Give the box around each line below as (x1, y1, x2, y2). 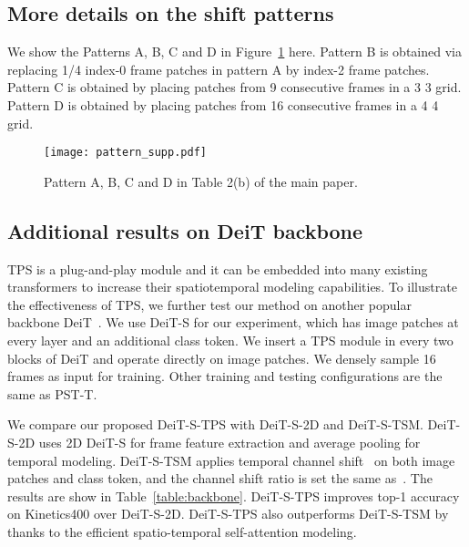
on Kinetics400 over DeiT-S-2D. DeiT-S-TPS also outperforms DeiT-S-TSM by (7, 504, 449, 523)
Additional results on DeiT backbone (7, 216, 363, 244)
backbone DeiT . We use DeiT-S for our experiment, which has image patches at (7, 313, 459, 332)
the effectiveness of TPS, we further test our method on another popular (7, 294, 412, 314)
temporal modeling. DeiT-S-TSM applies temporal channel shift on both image (7, 450, 455, 470)
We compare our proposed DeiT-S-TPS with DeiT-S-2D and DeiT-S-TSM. (7, 415, 423, 434)
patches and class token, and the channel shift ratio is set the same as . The (7, 469, 433, 488)
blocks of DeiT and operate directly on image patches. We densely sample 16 (7, 348, 436, 367)
